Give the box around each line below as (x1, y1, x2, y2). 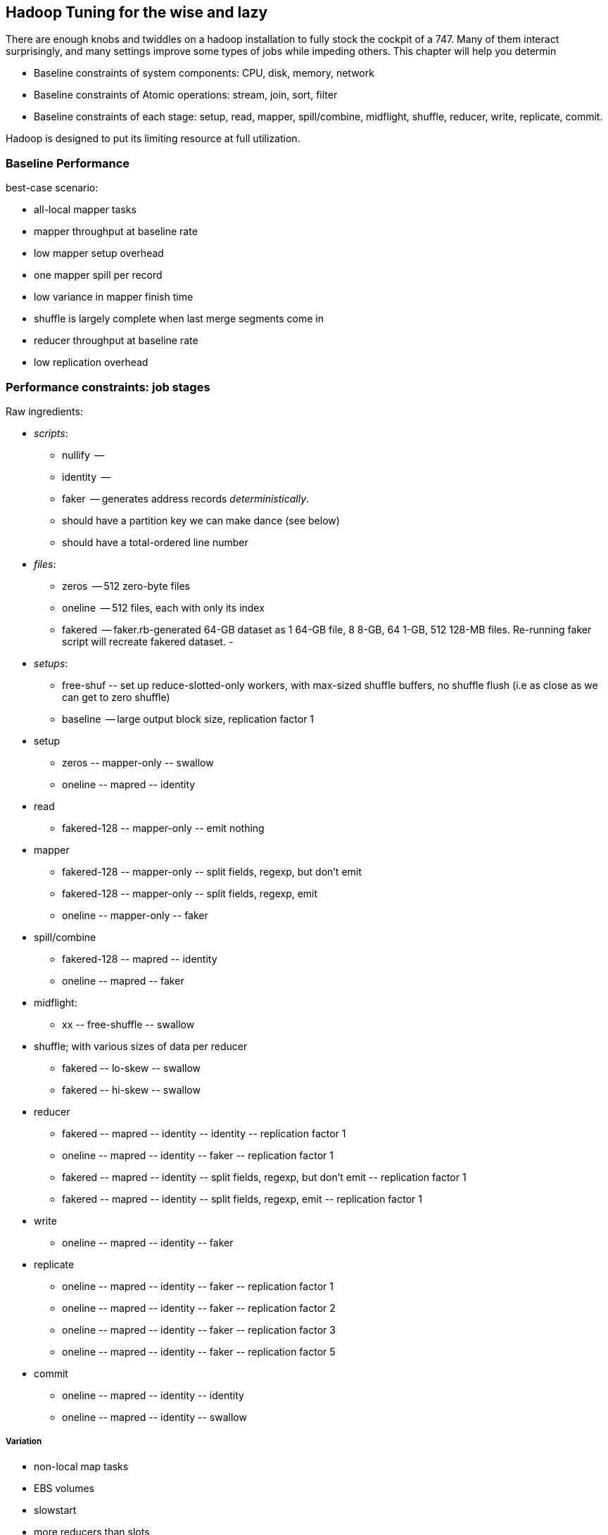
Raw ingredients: (6, 405, 83, 417)
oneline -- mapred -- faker (62, 974, 184, 987)
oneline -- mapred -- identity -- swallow (62, 1410, 247, 1423)
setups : (34, 657, 68, 669)
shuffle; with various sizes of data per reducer (34, 1040, 248, 1052)
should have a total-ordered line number (62, 536, 248, 548)
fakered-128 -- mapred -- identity (62, 952, 217, 965)
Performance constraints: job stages (6, 379, 210, 394)
